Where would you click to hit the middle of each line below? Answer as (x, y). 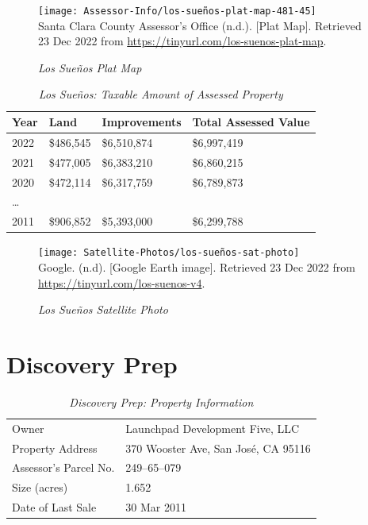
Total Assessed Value (251, 122)
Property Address (55, 448)
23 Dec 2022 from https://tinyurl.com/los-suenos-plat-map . (182, 41)
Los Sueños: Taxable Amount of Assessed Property (161, 94)
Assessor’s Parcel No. (63, 467)
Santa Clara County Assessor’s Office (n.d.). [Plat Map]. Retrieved (200, 25)
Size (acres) (40, 487)
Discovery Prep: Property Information (161, 401)
